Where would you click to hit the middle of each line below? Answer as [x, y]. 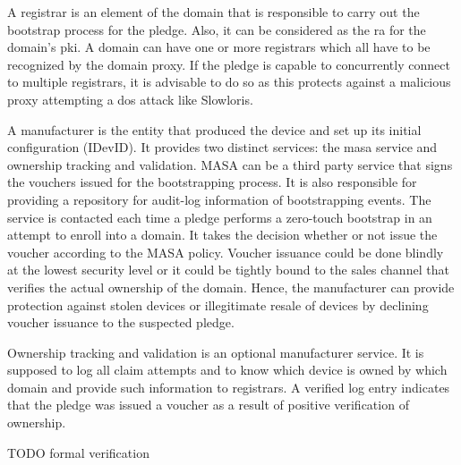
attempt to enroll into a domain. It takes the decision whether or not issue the [222, 235]
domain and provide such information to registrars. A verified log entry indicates [229, 387]
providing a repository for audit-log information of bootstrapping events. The [219, 199]
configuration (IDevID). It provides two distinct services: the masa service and [222, 147]
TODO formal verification [78, 452]
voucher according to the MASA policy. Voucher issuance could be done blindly [226, 252]
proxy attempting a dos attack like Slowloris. [130, 99]
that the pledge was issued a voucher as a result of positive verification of [208, 405]
